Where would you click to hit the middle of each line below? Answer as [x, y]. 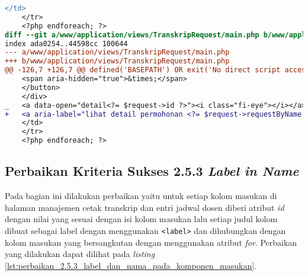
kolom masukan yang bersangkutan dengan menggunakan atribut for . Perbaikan [151, 242]
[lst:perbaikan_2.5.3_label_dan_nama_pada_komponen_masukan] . [131, 265]
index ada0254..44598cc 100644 [66, 44]
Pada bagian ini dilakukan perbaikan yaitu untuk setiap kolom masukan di [141, 196]
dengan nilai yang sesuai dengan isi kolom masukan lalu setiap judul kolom [141, 219]
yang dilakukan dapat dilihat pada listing [80, 254]
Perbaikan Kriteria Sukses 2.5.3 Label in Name [152, 171]
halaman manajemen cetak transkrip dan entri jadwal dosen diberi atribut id [145, 207]
